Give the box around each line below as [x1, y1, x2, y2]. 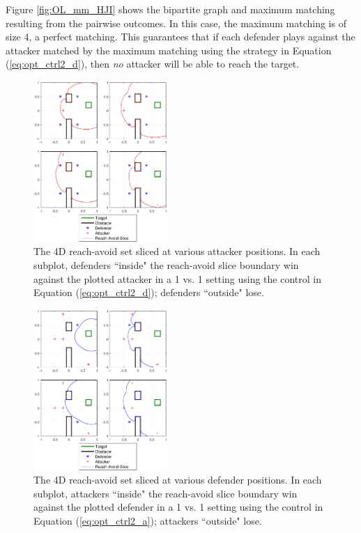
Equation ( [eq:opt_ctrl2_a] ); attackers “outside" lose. [33, 513, 262, 527]
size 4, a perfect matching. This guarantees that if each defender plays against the [6, 29, 355, 44]
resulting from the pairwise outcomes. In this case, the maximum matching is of [6, 15, 346, 30]
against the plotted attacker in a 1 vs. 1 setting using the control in [33, 271, 321, 286]
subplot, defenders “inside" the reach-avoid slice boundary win [33, 257, 299, 272]
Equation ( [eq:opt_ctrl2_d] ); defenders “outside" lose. [33, 285, 264, 300]
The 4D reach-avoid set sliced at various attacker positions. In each [33, 244, 321, 258]
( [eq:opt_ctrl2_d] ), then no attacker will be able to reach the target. [6, 56, 300, 71]
